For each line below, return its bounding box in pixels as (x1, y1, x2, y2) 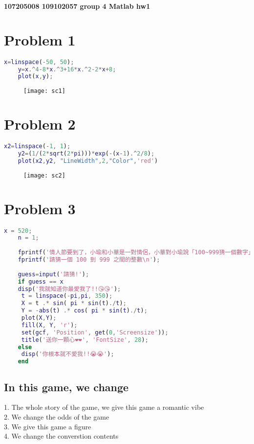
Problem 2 (4, 114, 76, 134)
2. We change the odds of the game (4, 411, 109, 422)
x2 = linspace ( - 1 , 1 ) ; (4, 143, 71, 150)
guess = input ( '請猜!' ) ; (18, 270, 89, 278)
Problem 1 (4, 29, 76, 49)
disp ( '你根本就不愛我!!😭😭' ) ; (21, 351, 114, 358)
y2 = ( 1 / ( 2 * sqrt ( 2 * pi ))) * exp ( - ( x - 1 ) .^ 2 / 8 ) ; (18, 150, 155, 157)
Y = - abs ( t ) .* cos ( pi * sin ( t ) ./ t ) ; (21, 307, 148, 314)
